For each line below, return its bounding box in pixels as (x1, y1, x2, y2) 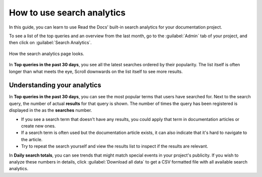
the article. (21, 136, 43, 142)
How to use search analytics (9, 7, 126, 18)
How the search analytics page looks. (9, 51, 84, 57)
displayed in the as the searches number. (9, 107, 92, 113)
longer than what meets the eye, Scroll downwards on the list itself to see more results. (9, 68, 183, 74)
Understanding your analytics (9, 81, 101, 89)
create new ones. (21, 123, 56, 129)
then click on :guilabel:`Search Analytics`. (9, 40, 92, 45)
